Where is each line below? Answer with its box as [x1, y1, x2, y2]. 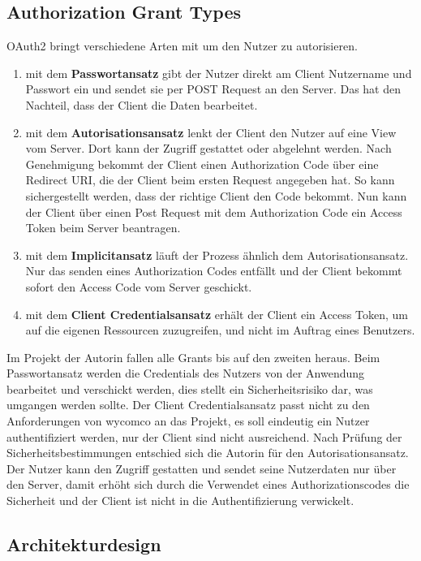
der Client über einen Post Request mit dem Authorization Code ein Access [25, 203, 402, 220]
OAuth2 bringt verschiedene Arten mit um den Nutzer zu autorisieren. [6, 37, 358, 54]
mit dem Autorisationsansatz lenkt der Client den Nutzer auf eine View [25, 123, 397, 140]
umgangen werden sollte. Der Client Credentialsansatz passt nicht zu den [6, 396, 370, 413]
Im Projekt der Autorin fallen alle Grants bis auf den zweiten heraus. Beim [6, 348, 380, 365]
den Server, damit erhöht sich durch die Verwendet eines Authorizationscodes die [6, 476, 410, 493]
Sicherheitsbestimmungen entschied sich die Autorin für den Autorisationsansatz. [6, 444, 409, 461]
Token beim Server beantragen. [25, 219, 181, 236]
